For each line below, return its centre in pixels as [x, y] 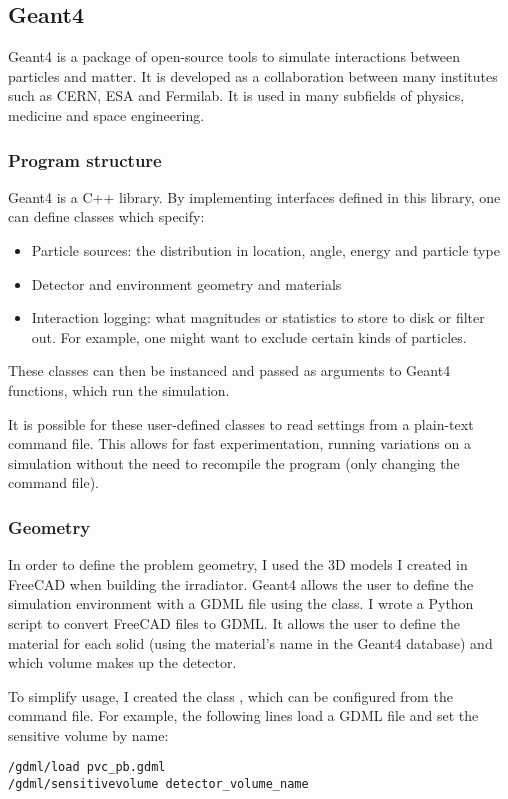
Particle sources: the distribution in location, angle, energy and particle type [265, 249]
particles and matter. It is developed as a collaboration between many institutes [253, 75]
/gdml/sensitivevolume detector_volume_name [158, 784]
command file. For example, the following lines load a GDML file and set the [243, 715]
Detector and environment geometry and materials [186, 283]
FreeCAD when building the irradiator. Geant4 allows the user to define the [241, 583]
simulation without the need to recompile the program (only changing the [234, 462]
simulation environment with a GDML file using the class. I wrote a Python [241, 603]
